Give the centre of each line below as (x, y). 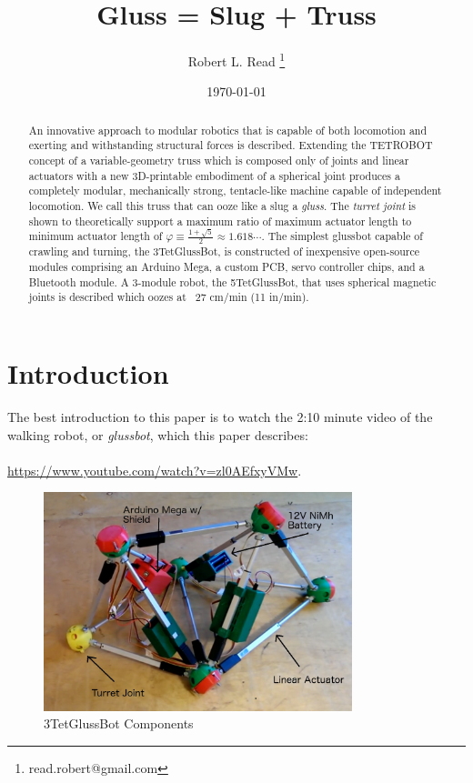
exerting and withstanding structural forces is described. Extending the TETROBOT (231, 145)
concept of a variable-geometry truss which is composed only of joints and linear (219, 161)
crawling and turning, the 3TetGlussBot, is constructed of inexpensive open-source (224, 251)
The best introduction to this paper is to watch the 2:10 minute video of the (220, 417)
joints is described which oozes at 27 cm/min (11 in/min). (169, 297)
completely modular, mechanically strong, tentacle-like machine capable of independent (235, 191)
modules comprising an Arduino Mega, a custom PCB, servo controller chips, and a (226, 267)
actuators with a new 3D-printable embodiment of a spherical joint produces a (214, 175)
